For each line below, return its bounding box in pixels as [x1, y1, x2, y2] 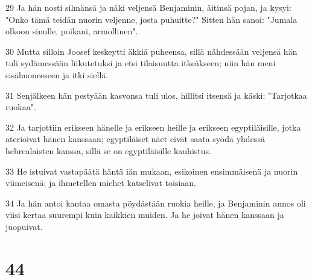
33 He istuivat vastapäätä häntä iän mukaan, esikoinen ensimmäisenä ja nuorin [5, 164, 298, 177]
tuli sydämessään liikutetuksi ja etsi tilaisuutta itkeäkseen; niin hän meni [5, 57, 276, 69]
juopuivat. [5, 220, 43, 232]
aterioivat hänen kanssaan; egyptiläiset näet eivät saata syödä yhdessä [5, 132, 265, 145]
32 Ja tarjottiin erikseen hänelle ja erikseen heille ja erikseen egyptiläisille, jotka [5, 120, 301, 133]
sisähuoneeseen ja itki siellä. [5, 68, 109, 81]
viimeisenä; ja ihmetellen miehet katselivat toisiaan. [5, 176, 196, 189]
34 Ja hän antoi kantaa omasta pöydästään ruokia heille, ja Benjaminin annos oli [5, 196, 306, 209]
